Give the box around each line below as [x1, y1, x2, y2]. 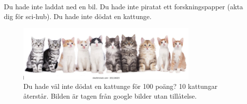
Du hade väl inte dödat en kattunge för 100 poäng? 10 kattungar [23, 81, 218, 91]
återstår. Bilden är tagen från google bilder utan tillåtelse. [23, 90, 197, 101]
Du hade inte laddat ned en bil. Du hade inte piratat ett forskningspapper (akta [4, 1, 243, 11]
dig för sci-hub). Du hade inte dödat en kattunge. [4, 11, 152, 21]
